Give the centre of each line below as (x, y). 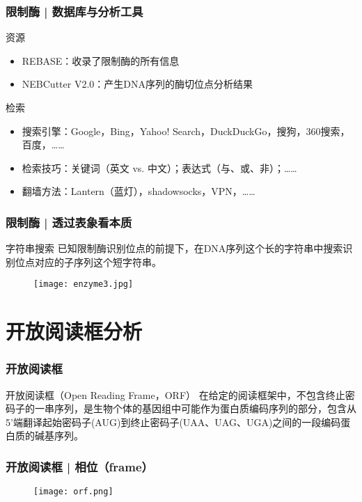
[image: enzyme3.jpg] (84, 284)
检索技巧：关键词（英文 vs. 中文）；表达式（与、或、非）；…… (159, 167)
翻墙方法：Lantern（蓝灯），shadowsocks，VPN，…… (139, 191)
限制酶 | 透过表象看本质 (69, 222)
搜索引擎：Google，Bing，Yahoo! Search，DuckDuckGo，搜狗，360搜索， (186, 131)
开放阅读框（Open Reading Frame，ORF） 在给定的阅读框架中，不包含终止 (175, 394)
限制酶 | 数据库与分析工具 (74, 11)
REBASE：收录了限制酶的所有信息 (101, 60)
